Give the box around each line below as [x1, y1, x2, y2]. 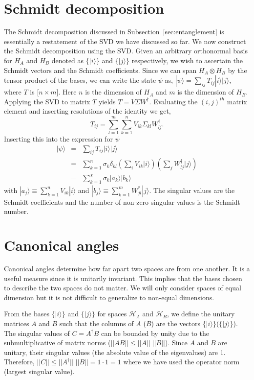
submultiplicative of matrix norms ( [4, 337, 111, 348]
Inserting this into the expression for [4, 134, 113, 143]
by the [228, 65, 247, 75]
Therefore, [4, 356, 35, 367]
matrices [4, 318, 29, 329]
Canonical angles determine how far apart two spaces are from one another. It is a [4, 263, 250, 274]
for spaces [97, 309, 127, 319]
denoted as [51, 55, 84, 65]
